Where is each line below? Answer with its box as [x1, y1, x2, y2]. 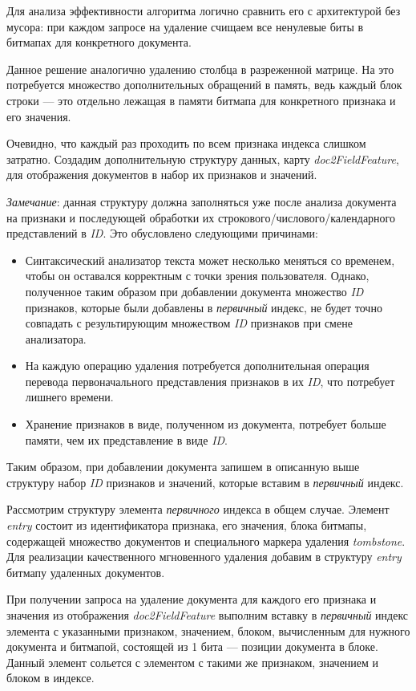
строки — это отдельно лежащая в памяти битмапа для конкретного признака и [6, 91, 396, 108]
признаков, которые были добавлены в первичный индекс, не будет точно [25, 299, 382, 315]
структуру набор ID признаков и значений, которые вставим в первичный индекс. [6, 474, 404, 490]
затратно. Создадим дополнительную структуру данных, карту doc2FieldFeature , [6, 150, 399, 167]
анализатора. [25, 330, 87, 347]
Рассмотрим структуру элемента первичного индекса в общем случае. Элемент [6, 501, 390, 518]
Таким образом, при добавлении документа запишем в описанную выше [6, 458, 360, 475]
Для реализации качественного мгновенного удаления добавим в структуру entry [6, 548, 402, 565]
